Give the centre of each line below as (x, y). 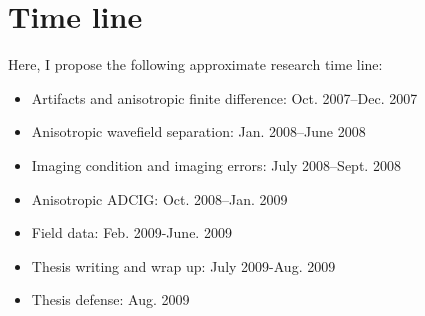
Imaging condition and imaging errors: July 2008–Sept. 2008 (216, 164)
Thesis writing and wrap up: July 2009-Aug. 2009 (183, 265)
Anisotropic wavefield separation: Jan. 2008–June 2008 (198, 131)
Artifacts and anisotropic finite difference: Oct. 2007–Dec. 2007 (224, 97)
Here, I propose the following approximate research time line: (195, 64)
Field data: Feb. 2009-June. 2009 (131, 232)
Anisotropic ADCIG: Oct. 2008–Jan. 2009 (159, 198)
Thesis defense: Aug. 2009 (110, 299)
